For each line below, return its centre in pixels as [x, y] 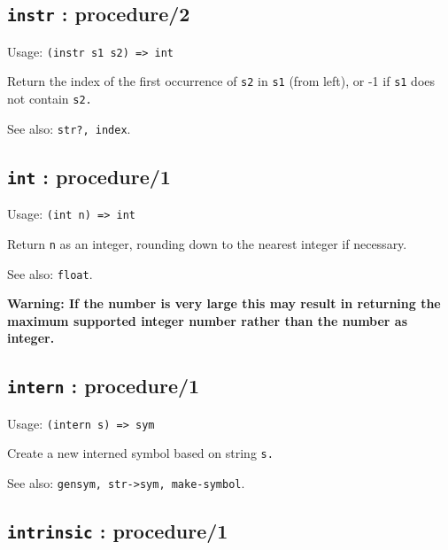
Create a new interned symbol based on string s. [140, 453]
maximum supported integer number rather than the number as [208, 320]
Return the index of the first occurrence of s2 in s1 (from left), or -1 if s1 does [221, 81]
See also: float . [50, 273]
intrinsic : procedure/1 [118, 531]
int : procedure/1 [89, 176]
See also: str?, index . [69, 128]
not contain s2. [50, 99]
